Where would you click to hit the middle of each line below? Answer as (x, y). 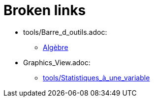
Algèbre (56, 47)
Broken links (45, 10)
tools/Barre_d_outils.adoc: (65, 32)
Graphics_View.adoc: (57, 62)
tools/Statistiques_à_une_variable (96, 77)
